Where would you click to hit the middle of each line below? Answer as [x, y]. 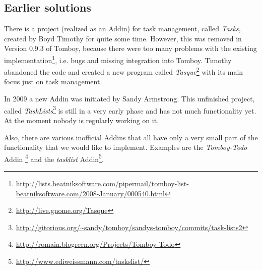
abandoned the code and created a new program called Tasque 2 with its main [124, 71]
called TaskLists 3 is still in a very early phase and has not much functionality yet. [130, 110]
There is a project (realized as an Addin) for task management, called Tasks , [122, 29]
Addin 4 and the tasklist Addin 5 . [54, 158]
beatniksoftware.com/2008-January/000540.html [90, 193]
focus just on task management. [53, 82]
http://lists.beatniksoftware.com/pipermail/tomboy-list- [102, 183]
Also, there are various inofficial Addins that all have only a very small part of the [131, 137]
